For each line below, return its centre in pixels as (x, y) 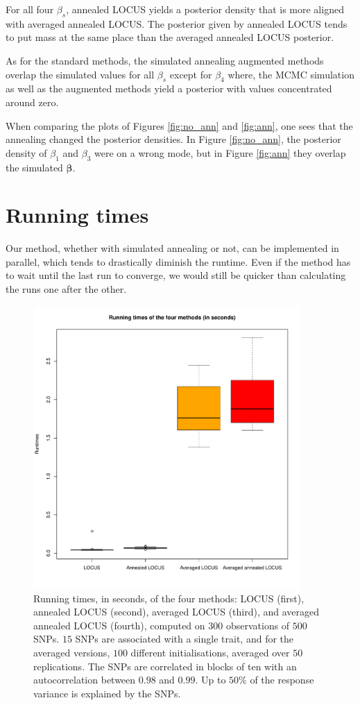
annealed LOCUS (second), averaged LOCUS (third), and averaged (177, 612)
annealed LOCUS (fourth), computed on (119, 625)
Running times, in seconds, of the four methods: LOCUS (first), (169, 598)
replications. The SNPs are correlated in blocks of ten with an (165, 666)
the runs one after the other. (66, 289)
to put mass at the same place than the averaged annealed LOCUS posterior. (170, 37)
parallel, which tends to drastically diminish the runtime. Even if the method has (178, 261)
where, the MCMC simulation (291, 74)
